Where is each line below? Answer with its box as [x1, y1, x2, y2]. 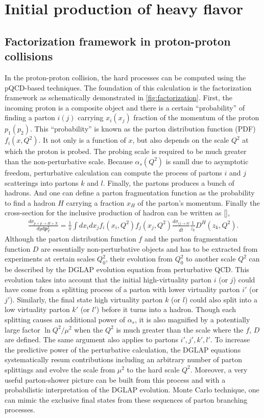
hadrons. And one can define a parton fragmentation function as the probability [5, 187, 255, 198]
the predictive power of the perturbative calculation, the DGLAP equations [5, 344, 241, 355]
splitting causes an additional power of [5, 314, 125, 324]
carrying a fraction [66, 197, 125, 208]
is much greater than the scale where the [116, 324, 244, 335]
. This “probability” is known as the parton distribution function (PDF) [30, 123, 256, 134]
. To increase [210, 334, 250, 345]
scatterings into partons [5, 177, 79, 188]
